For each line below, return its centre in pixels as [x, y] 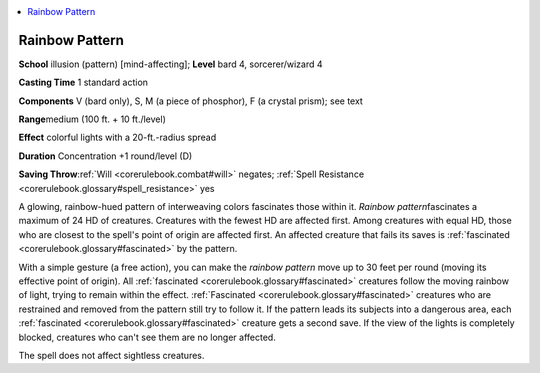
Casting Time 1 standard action [83, 82]
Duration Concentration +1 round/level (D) [105, 156]
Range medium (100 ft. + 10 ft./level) [92, 119]
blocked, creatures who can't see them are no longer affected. [147, 337]
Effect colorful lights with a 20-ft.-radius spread [117, 137]
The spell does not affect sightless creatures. [111, 355]
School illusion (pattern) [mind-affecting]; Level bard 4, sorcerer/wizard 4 [171, 64]
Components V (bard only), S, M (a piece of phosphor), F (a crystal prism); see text [191, 101]
